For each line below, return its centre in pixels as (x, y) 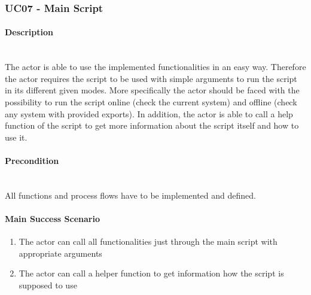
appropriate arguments (60, 253)
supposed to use (48, 285)
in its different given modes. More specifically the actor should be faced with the (152, 90)
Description (29, 32)
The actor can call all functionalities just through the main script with (148, 241)
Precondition (32, 160)
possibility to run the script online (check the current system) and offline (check (151, 102)
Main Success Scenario (52, 218)
